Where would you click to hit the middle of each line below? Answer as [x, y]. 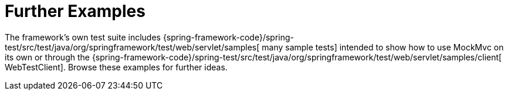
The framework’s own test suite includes [83, 37]
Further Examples [75, 11]
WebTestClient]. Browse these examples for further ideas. [116, 67]
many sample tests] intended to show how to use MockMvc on [383, 47]
